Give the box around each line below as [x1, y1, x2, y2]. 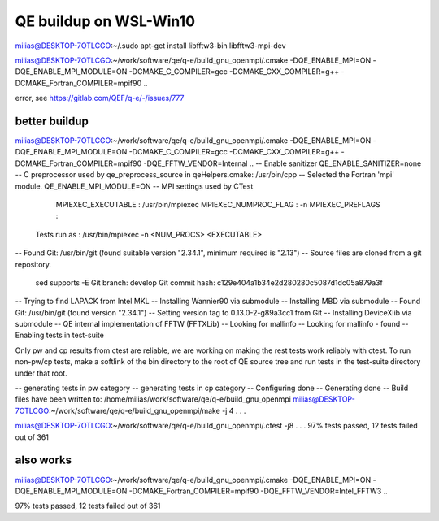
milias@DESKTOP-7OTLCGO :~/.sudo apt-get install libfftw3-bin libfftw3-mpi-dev [15, 41, 286, 50]
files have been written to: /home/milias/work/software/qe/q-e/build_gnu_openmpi [15, 394, 292, 404]
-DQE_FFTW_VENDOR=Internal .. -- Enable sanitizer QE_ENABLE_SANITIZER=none [143, 158, 422, 168]
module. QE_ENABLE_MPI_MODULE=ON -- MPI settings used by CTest [15, 181, 254, 191]
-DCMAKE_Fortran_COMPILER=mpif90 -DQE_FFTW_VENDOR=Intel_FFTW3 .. [128, 486, 388, 496]
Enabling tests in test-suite [15, 330, 105, 341]
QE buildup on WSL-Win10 [15, 12, 195, 30]
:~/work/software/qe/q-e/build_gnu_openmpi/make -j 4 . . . [49, 406, 246, 415]
